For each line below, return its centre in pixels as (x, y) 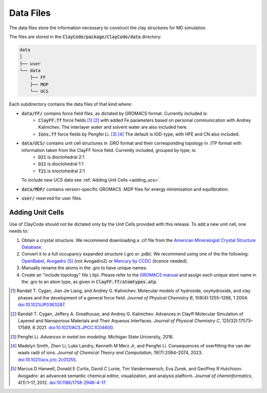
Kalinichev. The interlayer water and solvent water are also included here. (113, 127)
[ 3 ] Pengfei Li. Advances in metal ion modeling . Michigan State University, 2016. (92, 337)
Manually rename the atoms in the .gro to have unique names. (85, 268)
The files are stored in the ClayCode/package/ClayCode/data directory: (85, 37)
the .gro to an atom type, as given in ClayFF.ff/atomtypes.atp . (89, 282)
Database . (32, 247)
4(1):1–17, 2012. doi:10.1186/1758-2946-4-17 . (62, 383)
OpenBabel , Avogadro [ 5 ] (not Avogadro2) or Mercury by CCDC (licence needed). (105, 261)
